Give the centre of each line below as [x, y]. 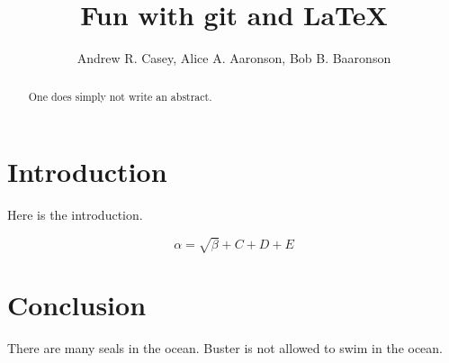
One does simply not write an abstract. [120, 96]
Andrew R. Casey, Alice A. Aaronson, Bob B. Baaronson [234, 58]
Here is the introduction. [75, 215]
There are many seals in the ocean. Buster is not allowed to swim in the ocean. [225, 348]
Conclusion [77, 305]
